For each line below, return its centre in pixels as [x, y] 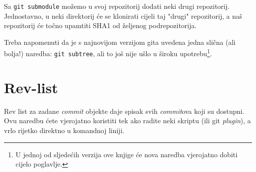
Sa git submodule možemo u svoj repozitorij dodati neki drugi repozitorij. [117, 6]
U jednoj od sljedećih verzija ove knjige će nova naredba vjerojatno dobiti [127, 154]
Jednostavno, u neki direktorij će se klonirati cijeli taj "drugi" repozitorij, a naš [123, 16]
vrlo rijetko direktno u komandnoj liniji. [64, 130]
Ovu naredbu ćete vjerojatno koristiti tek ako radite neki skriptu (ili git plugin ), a [128, 120]
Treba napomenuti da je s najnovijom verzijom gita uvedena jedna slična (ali [120, 42]
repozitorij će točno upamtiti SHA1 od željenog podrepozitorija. [100, 25]
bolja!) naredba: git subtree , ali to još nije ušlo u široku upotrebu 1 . [108, 53]
